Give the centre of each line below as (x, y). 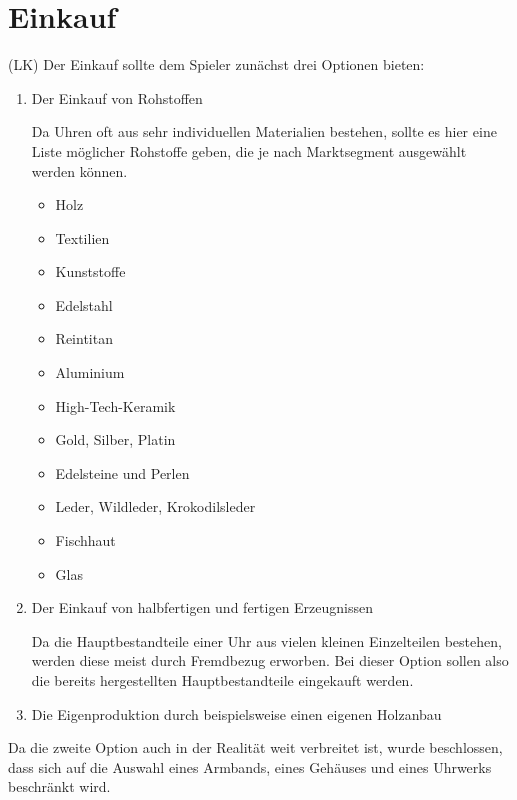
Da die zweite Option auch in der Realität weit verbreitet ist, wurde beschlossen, (255, 747)
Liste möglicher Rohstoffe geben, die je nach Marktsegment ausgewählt (249, 150)
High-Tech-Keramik (115, 405)
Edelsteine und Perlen (122, 472)
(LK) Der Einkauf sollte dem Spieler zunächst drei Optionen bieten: (216, 64)
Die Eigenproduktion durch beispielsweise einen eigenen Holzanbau (236, 713)
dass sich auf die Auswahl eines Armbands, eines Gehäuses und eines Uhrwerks (250, 766)
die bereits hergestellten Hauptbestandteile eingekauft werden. (222, 680)
